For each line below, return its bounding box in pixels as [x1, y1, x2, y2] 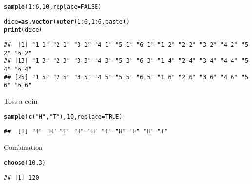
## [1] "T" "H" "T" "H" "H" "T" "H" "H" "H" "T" [4, 128, 168, 135]
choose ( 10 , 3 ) [4, 159, 46, 166]
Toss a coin [4, 95, 38, 106]
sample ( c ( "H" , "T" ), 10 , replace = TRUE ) [4, 113, 123, 120]
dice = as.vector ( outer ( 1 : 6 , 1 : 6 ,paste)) [4, 18, 130, 25]
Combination [4, 142, 42, 152]
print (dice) [4, 26, 42, 34]
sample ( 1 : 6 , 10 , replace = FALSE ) [4, 3, 102, 10]
